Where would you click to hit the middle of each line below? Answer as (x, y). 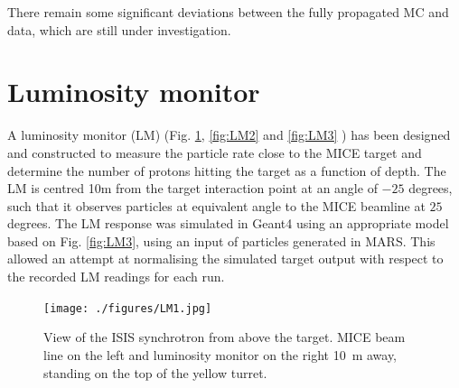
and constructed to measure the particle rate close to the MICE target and (215, 152)
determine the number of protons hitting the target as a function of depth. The (227, 170)
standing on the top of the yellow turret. (155, 372)
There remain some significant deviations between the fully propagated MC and (228, 12)
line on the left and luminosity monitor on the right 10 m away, (220, 354)
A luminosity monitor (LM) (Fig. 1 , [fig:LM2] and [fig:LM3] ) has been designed (229, 135)
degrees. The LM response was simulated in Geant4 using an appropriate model (228, 223)
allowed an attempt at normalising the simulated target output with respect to (225, 259)
